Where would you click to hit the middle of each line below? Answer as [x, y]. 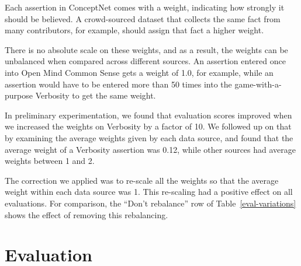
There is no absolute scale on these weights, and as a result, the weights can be [146, 49]
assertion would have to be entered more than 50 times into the [118, 84]
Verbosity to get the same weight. [96, 95]
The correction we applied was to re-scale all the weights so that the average [142, 180]
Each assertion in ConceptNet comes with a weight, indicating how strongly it [145, 7]
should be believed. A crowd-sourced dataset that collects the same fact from [143, 18]
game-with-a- [258, 84]
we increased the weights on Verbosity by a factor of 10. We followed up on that [148, 126]
